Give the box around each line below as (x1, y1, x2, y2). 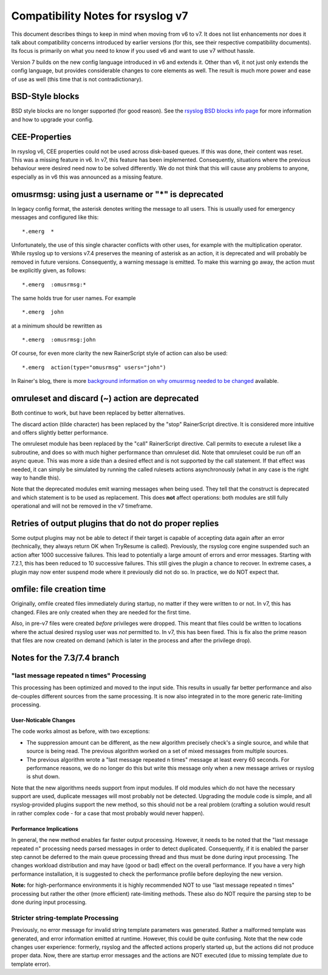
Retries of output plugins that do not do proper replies (11, 518, 219, 528)
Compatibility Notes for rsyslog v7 (11, 9, 188, 22)
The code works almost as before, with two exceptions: (11, 728, 150, 735)
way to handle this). (11, 474, 61, 481)
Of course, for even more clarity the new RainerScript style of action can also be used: (11, 350, 228, 357)
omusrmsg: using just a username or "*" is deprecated (11, 189, 224, 199)
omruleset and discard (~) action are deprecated (11, 393, 199, 404)
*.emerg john (22, 309, 64, 315)
